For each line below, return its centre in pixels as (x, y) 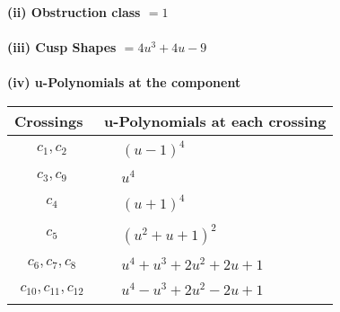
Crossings (49, 120)
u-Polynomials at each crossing (215, 120)
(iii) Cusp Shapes (62, 47)
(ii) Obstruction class (74, 12)
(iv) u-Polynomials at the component (124, 82)
